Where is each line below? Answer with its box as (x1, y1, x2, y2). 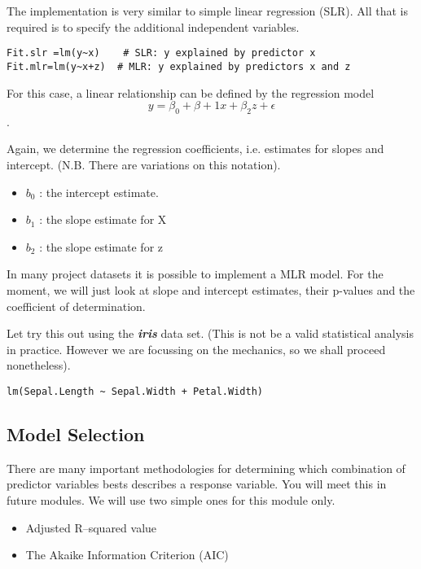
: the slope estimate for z (39, 238, 163, 255)
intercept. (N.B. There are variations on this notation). (7, 156, 281, 173)
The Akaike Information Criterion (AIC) (25, 546, 229, 563)
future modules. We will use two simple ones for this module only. (7, 492, 335, 509)
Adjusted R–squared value (25, 519, 157, 536)
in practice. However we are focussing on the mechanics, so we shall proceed (7, 340, 386, 357)
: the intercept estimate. (39, 183, 159, 200)
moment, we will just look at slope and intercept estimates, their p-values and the (7, 282, 415, 299)
